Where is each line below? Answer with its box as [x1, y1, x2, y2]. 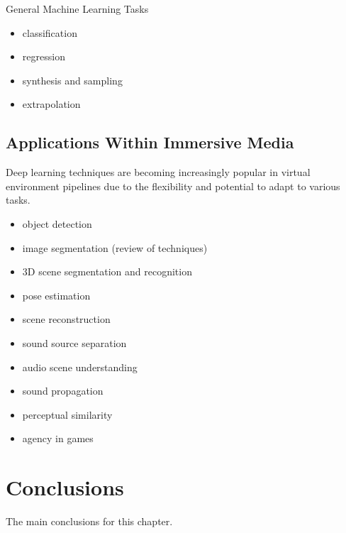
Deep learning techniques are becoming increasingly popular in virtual [6, 165, 311, 180]
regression [22, 49, 65, 64]
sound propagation [22, 383, 104, 398]
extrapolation [22, 97, 81, 111]
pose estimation [22, 287, 91, 302]
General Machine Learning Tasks [6, 1, 149, 16]
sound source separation [22, 335, 127, 350]
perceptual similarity [22, 407, 113, 422]
